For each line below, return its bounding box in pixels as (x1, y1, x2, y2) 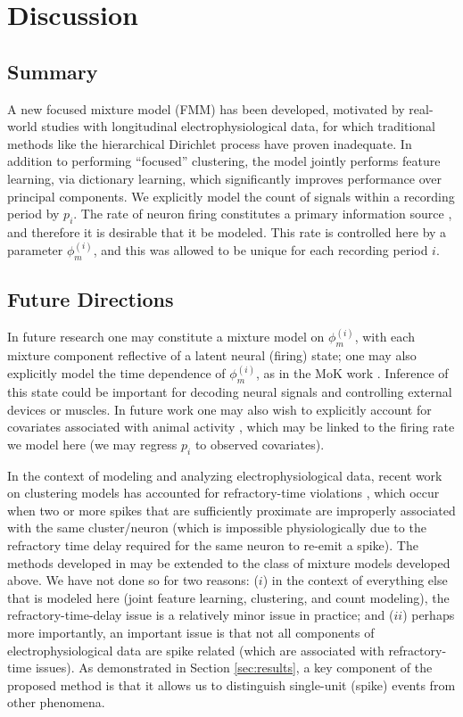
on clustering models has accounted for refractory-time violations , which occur (7, 483, 440, 502)
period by (7, 204, 60, 223)
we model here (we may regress (7, 434, 178, 453)
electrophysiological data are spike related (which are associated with (7, 640, 384, 659)
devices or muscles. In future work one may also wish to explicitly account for (7, 400, 432, 418)
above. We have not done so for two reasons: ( (7, 571, 259, 589)
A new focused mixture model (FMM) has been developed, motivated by (7, 99, 405, 118)
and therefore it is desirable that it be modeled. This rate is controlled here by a (7, 222, 447, 241)
